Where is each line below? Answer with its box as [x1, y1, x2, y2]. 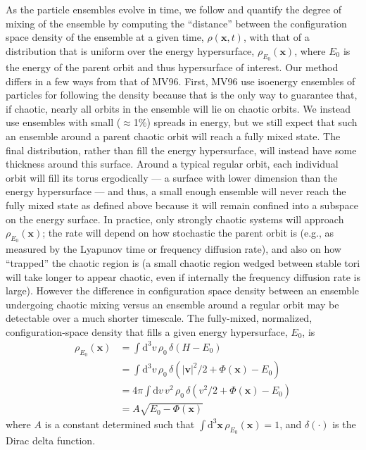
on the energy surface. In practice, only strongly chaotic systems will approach [6, 211, 344, 226]
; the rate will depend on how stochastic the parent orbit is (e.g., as [42, 225, 334, 240]
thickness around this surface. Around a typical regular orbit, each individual [6, 156, 339, 171]
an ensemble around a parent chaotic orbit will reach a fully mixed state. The [6, 128, 341, 143]
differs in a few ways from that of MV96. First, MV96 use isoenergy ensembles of [6, 73, 355, 88]
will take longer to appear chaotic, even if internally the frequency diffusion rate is [6, 269, 360, 284]
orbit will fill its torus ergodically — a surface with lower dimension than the [6, 170, 338, 185]
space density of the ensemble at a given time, [6, 30, 204, 44]
